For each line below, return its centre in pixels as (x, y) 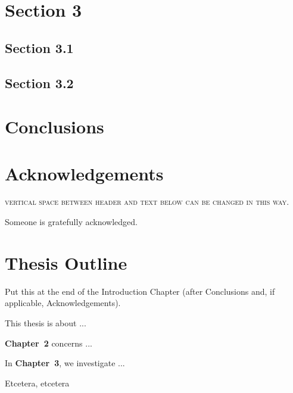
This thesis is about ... (46, 322)
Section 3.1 (39, 47)
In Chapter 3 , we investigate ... (65, 363)
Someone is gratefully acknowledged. (71, 222)
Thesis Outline (66, 262)
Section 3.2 (39, 82)
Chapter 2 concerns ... (49, 343)
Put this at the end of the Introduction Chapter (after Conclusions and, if (140, 291)
